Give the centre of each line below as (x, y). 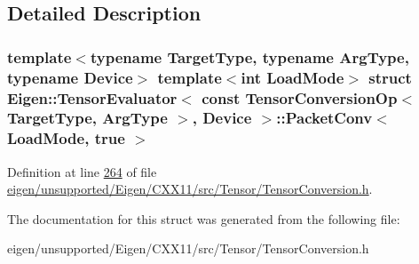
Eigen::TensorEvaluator (92, 97)
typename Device (70, 77)
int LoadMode (293, 77)
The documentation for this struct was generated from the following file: (204, 218)
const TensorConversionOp (300, 97)
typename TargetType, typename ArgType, (249, 56)
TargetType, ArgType (87, 118)
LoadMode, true (66, 138)
